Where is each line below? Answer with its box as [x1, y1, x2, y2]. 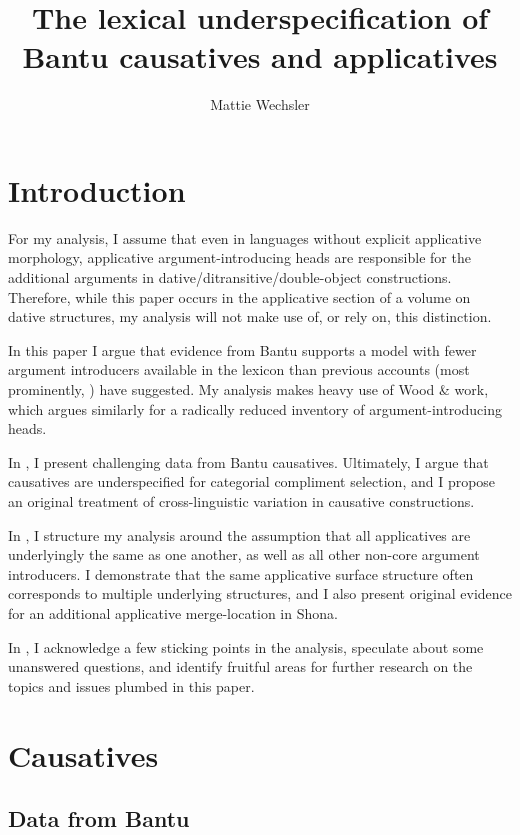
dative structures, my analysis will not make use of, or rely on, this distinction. [8, 306, 492, 327]
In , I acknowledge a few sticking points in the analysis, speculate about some [8, 636, 484, 657]
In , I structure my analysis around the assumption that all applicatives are [8, 524, 471, 545]
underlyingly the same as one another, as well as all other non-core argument [8, 544, 480, 565]
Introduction [8, 169, 186, 210]
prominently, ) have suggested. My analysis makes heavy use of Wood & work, [8, 379, 489, 399]
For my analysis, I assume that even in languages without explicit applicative [8, 227, 482, 248]
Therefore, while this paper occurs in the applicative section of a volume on [8, 286, 471, 307]
